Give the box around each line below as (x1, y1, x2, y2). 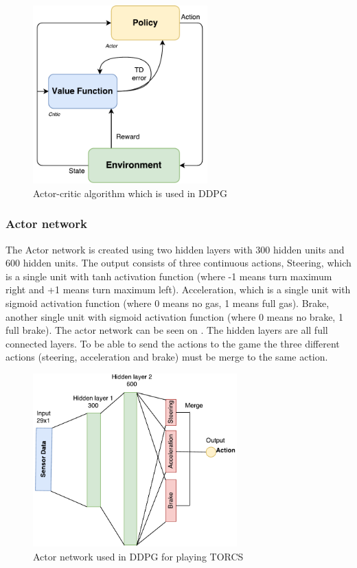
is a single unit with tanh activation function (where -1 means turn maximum (5, 269, 332, 283)
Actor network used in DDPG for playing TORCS (33, 549, 244, 563)
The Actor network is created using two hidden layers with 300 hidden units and (5, 242, 345, 256)
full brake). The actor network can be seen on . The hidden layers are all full (5, 323, 328, 337)
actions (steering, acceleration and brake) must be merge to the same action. (5, 350, 328, 364)
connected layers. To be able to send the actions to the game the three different (5, 336, 340, 350)
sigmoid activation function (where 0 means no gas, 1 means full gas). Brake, (5, 295, 330, 310)
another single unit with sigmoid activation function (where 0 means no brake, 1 (5, 309, 343, 323)
